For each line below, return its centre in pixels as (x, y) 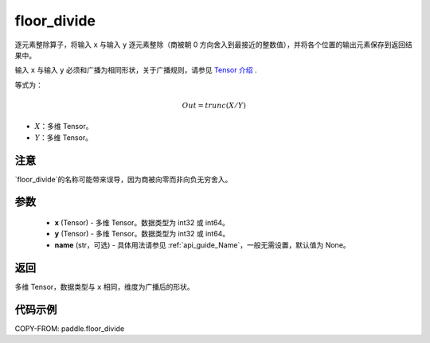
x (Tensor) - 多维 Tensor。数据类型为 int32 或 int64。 (142, 222)
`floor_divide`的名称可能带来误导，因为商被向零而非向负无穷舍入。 (123, 179)
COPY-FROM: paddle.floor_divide (70, 328)
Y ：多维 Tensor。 (64, 137)
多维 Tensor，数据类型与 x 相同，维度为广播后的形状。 (104, 286)
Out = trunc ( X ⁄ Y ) (214, 105)
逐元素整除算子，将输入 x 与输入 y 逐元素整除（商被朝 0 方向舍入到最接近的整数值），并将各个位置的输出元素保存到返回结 (214, 45)
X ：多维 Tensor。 (64, 127)
